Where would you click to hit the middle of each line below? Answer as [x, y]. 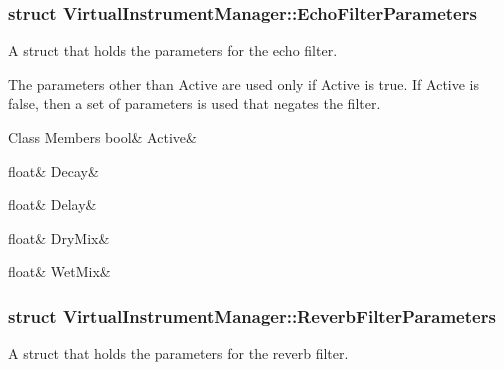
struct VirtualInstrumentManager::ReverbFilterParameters [252, 315]
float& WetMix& [59, 271]
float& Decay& [53, 170]
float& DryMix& [59, 237]
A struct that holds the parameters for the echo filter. [173, 50]
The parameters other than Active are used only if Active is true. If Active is [244, 83]
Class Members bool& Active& [102, 137]
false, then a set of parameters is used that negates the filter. [194, 103]
